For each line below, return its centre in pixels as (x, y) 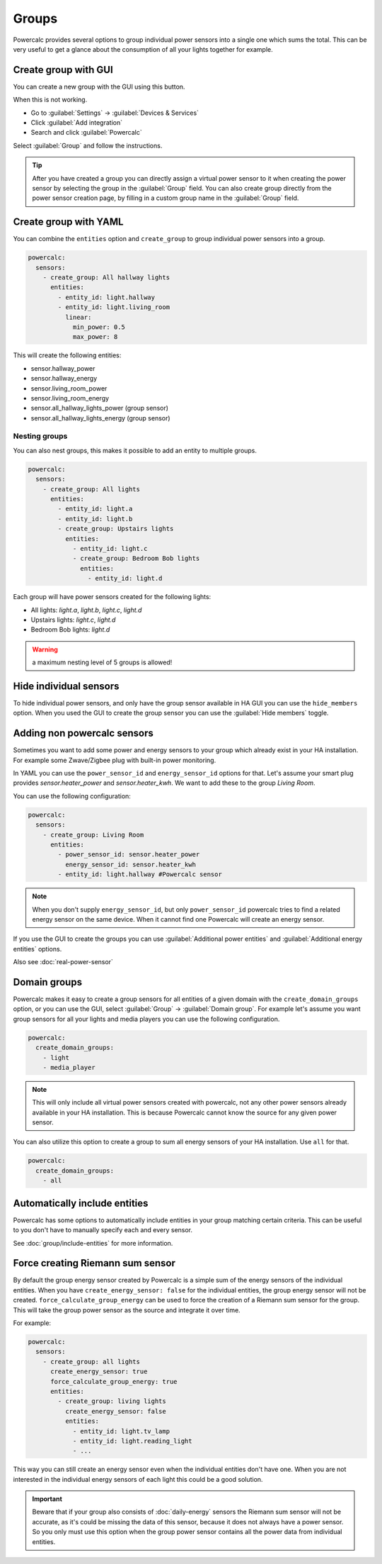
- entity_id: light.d (125, 579)
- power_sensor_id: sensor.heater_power (129, 855)
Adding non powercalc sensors (83, 733)
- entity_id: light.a (95, 509)
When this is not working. (50, 100)
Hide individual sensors (66, 686)
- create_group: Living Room (93, 834)
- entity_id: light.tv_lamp (121, 1431)
